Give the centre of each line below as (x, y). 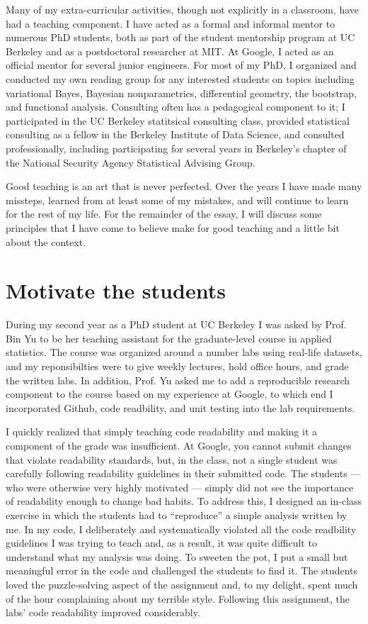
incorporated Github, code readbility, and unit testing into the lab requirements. (180, 407)
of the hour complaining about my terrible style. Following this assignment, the (178, 598)
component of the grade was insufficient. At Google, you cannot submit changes (179, 445)
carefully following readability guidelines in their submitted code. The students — (183, 473)
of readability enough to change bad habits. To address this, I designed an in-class (184, 501)
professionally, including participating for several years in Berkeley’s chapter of (176, 148)
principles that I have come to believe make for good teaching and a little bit (173, 227)
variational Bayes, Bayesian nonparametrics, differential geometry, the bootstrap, (181, 93)
